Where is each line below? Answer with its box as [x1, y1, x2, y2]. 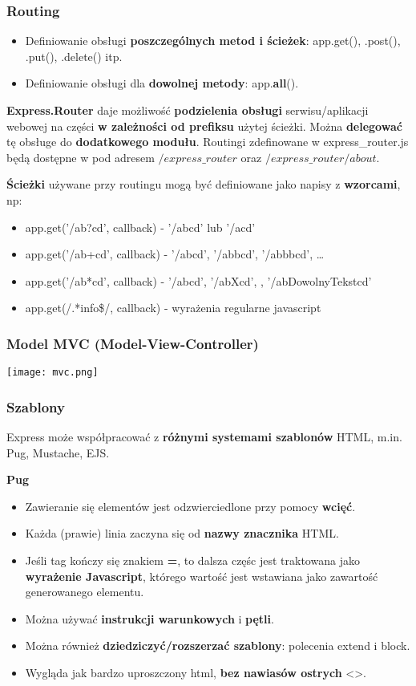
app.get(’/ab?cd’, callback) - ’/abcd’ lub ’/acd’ [25, 218, 256, 235]
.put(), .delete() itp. [25, 47, 123, 64]
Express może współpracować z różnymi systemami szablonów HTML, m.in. [6, 428, 402, 445]
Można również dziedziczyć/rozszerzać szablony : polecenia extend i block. [25, 637, 410, 654]
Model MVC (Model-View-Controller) [6, 333, 259, 353]
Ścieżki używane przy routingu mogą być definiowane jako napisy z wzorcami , [6, 176, 401, 193]
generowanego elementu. [25, 583, 144, 600]
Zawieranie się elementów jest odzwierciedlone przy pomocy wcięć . [25, 497, 356, 514]
